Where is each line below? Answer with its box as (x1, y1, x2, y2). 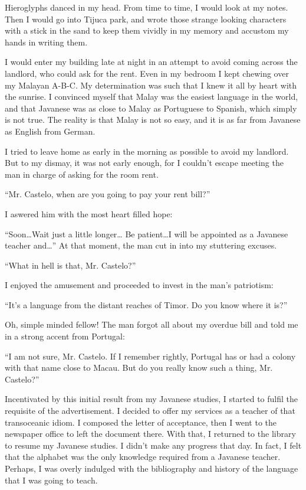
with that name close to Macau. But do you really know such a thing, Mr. (5, 361, 273, 374)
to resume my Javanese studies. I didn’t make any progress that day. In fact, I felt (5, 439, 302, 451)
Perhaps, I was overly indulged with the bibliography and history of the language (5, 462, 298, 474)
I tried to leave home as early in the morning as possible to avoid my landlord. (5, 145, 289, 157)
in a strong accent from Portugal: (5, 330, 125, 342)
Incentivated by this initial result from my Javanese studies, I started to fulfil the (5, 393, 298, 405)
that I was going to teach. (5, 473, 98, 486)
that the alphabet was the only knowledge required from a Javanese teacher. (5, 450, 281, 463)
